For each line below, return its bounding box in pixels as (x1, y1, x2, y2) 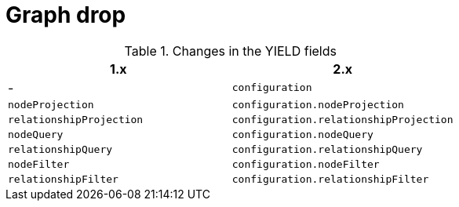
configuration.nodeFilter (231, 158, 380, 170)
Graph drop (5, 2, 126, 28)
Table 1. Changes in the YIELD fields (124, 42, 337, 59)
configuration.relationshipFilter (231, 172, 429, 185)
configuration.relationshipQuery (231, 143, 423, 155)
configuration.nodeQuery (231, 128, 373, 140)
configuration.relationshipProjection (231, 113, 454, 125)
